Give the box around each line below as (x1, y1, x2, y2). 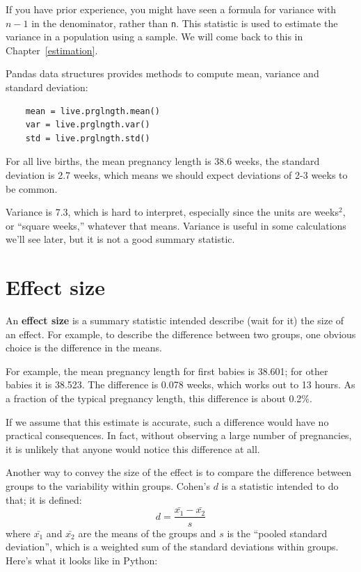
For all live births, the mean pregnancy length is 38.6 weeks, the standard (6, 154, 320, 168)
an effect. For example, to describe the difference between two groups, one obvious (6, 326, 356, 341)
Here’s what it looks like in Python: (6, 553, 158, 567)
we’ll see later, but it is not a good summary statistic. (6, 232, 235, 246)
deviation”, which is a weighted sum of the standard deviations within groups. (6, 539, 339, 554)
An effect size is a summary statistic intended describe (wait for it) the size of (6, 313, 344, 328)
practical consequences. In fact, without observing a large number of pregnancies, (6, 428, 352, 443)
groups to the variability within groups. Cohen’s (6, 479, 210, 493)
